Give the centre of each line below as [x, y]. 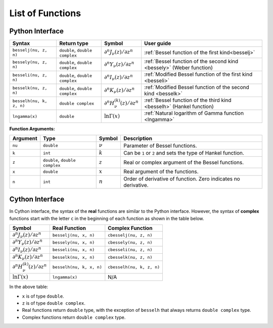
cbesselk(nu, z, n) [130, 257]
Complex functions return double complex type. [74, 317]
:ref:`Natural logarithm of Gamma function [194, 113]
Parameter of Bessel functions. [160, 146]
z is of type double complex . [54, 303]
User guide [158, 43]
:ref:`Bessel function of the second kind [191, 62]
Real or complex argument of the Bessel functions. [184, 162]
